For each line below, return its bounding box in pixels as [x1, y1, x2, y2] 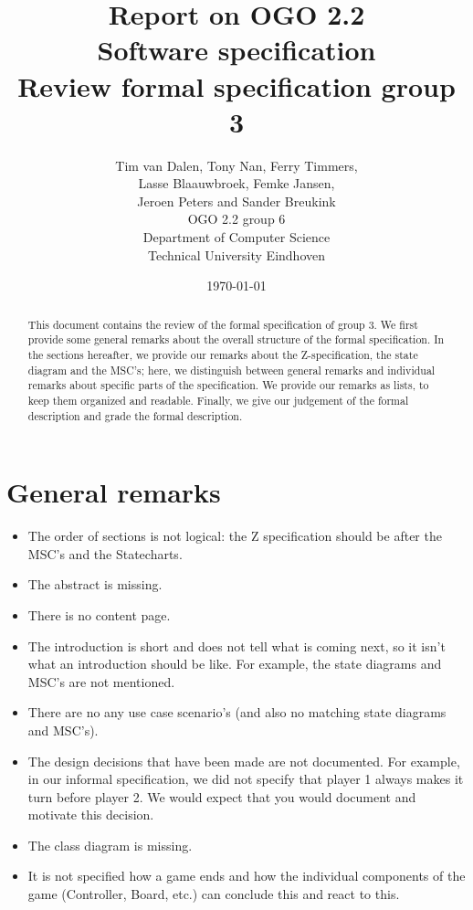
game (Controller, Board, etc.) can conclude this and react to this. [27, 884, 400, 904]
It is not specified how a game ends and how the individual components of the [27, 866, 466, 885]
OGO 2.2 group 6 [187, 209, 286, 228]
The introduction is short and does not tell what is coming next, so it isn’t [27, 636, 446, 655]
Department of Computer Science [142, 227, 331, 247]
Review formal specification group [17, 67, 456, 104]
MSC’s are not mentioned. [27, 672, 175, 691]
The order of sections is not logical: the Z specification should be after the [27, 526, 442, 545]
